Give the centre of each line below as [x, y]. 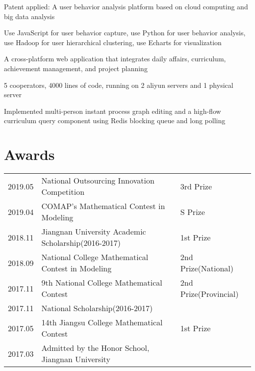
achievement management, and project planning [76, 68]
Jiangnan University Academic [94, 232]
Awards [29, 154]
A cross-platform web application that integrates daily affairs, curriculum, [115, 59]
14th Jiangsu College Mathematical [102, 322]
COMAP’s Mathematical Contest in [103, 206]
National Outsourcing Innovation [98, 181]
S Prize [192, 212]
